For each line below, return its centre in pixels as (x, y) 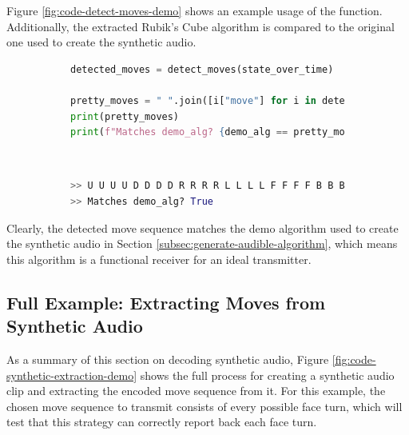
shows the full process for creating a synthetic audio (267, 375)
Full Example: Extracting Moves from (166, 302)
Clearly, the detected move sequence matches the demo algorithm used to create (203, 227)
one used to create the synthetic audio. (101, 42)
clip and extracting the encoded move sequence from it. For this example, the (196, 391)
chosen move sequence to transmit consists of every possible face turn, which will (204, 406)
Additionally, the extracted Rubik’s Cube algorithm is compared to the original (201, 26)
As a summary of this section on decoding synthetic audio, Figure (168, 359)
